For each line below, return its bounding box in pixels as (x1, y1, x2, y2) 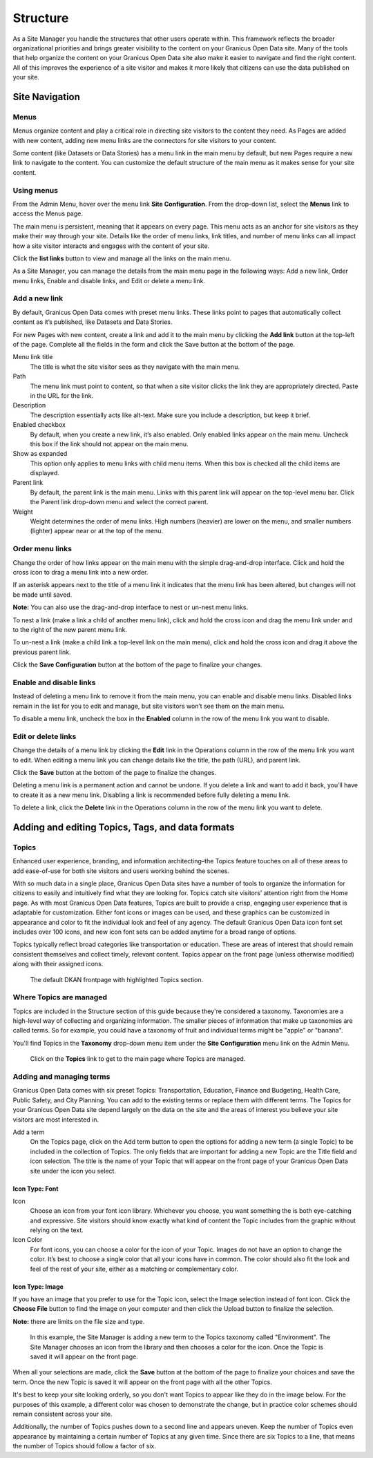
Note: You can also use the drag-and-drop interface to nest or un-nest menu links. (12, 603, 249, 611)
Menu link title (12, 353, 53, 361)
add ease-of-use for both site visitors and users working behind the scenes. (12, 867, 229, 875)
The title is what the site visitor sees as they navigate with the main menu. (30, 363, 240, 371)
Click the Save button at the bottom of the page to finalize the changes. (12, 768, 217, 776)
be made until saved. (12, 591, 73, 599)
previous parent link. (12, 648, 72, 656)
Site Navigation (12, 90, 81, 103)
